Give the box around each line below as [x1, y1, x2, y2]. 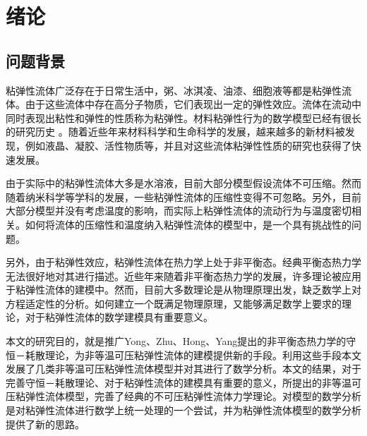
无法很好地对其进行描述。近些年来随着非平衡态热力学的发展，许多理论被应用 [6, 268, 361, 283]
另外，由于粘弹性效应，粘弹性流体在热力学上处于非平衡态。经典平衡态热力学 [6, 255, 361, 270]
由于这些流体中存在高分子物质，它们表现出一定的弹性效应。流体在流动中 [25, 97, 361, 111]
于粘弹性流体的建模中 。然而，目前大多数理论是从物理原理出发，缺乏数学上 [6, 282, 351, 297]
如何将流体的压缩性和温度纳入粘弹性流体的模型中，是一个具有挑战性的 [25, 217, 351, 231]
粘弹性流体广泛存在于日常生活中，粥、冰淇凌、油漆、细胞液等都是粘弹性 [6, 83, 342, 97]
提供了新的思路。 [6, 416, 85, 431]
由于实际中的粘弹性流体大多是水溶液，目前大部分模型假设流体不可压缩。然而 [6, 176, 361, 190]
